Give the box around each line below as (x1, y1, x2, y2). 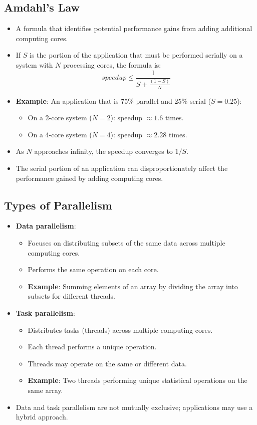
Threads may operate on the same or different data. (28, 358, 187, 368)
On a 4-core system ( (28, 129, 92, 139)
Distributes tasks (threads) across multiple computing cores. (28, 324, 213, 335)
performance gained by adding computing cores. (16, 172, 163, 183)
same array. (28, 384, 63, 395)
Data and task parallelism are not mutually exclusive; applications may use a (16, 401, 253, 412)
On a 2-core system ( (28, 112, 92, 123)
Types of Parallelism (4, 197, 112, 212)
